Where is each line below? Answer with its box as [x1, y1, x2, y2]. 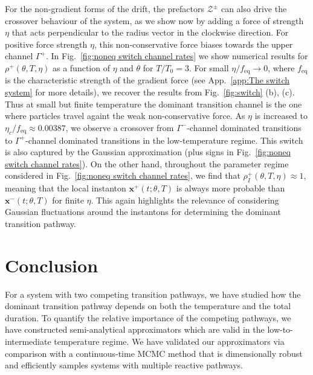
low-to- [267, 323, 293, 336]
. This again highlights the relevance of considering [91, 193, 279, 206]
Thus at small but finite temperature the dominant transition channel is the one [5, 97, 302, 110]
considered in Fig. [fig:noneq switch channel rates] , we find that [5, 169, 240, 182]
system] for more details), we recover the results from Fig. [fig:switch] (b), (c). [5, 86, 295, 98]
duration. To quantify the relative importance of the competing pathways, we [5, 311, 291, 324]
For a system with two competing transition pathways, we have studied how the [5, 287, 301, 300]
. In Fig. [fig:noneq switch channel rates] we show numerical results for [45, 50, 308, 62]
